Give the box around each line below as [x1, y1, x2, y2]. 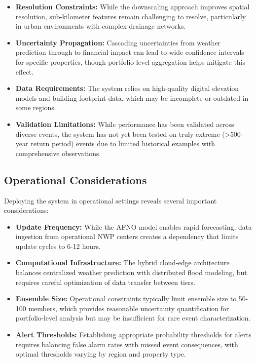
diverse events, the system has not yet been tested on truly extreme [15, 128, 220, 139]
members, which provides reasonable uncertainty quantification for [28, 303, 229, 313]
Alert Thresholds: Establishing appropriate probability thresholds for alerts [15, 329, 252, 340]
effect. [15, 66, 34, 77]
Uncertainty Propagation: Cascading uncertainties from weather [15, 37, 221, 47]
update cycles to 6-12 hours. [15, 241, 101, 251]
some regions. [15, 102, 56, 113]
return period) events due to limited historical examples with [31, 138, 215, 149]
